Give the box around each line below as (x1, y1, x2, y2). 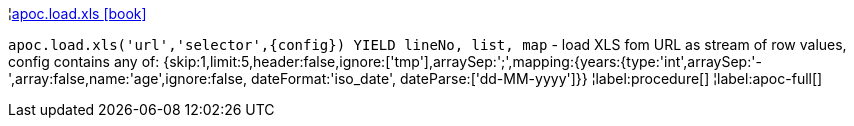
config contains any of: (8, 53, 160, 70)
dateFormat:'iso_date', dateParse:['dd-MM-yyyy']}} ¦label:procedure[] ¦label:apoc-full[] (250, 70, 823, 87)
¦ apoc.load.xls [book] (8, 5, 147, 22)
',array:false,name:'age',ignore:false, (8, 70, 248, 87)
